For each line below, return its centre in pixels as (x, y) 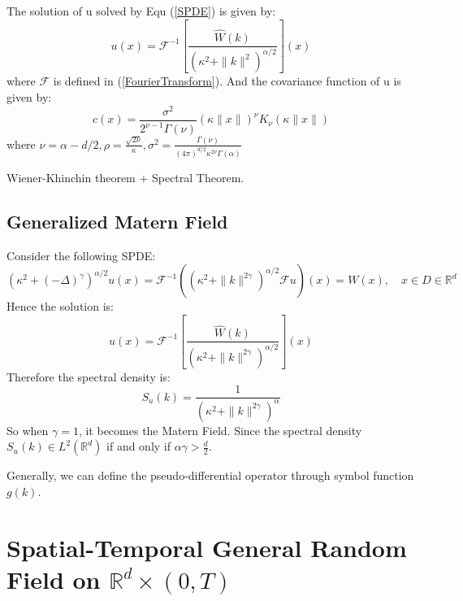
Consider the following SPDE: (81, 255)
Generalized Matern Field (117, 221)
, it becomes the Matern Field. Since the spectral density (220, 430)
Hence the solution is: (60, 306)
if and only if (139, 446)
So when (28, 430)
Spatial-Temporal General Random (207, 547)
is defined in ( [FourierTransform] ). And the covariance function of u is (227, 81)
